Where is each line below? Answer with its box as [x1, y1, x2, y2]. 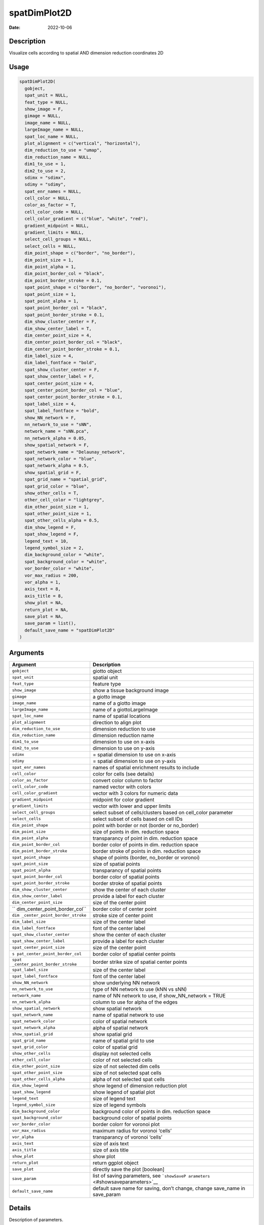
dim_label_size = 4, [24, 353, 74, 359]
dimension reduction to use [92, 725, 156, 732]
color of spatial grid [92, 1044, 138, 1051]
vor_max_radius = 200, [24, 572, 79, 578]
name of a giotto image [92, 700, 146, 707]
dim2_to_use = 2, [24, 168, 66, 173]
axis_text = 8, [24, 586, 61, 592]
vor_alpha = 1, [24, 579, 61, 585]
